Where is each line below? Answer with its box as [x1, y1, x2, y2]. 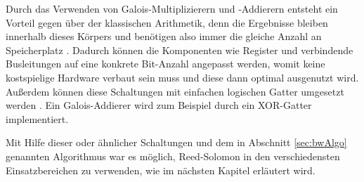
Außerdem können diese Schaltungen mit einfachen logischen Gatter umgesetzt [6, 84, 344, 98]
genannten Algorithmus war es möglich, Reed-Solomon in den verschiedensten [6, 148, 340, 163]
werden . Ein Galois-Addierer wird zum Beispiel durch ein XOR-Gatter [6, 98, 312, 112]
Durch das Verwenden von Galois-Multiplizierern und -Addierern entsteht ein [6, 1, 338, 15]
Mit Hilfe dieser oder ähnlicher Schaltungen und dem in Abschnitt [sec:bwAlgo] [6, 135, 347, 150]
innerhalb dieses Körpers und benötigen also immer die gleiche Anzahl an [6, 29, 322, 44]
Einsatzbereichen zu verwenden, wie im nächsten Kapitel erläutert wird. [6, 162, 316, 177]
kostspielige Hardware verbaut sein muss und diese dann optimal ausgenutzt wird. [6, 70, 359, 84]
